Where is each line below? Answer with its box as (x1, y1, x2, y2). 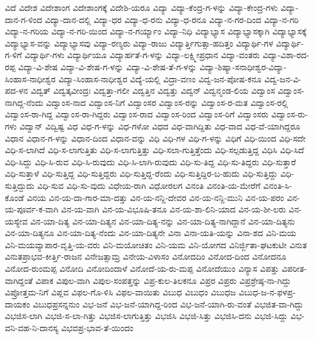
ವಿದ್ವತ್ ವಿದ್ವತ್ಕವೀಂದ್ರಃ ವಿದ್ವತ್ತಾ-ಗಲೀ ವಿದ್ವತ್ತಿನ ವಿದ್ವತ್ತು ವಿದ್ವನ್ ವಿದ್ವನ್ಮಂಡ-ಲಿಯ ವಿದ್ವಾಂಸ (30, 84, 275, 97)
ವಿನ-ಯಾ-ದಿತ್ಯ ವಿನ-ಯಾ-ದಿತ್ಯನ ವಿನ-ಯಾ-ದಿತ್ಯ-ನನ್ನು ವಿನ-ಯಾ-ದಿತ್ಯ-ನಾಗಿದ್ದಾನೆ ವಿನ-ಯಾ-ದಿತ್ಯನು (30, 214, 295, 227)
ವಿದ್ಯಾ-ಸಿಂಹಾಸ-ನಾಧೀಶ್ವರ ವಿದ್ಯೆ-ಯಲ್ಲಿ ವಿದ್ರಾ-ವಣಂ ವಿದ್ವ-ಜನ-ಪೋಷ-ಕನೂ (58, 72, 262, 85)
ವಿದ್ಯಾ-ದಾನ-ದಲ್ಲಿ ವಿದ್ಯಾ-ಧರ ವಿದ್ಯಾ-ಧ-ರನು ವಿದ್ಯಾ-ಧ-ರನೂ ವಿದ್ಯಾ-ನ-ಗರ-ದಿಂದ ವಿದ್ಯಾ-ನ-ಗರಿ (45, 13, 299, 25)
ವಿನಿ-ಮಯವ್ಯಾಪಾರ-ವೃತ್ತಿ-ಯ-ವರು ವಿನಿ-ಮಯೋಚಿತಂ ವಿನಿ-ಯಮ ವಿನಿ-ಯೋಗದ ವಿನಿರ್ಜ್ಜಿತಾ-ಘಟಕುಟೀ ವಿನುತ (5, 238, 307, 251)
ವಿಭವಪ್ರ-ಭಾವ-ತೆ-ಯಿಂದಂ (61, 321, 134, 334)
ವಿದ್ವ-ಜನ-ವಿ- (264, 72, 301, 85)
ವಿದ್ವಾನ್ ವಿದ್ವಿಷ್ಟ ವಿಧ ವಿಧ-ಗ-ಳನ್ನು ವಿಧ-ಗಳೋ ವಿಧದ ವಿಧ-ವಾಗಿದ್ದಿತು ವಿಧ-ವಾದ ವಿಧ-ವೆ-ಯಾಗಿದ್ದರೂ (19, 119, 301, 132)
